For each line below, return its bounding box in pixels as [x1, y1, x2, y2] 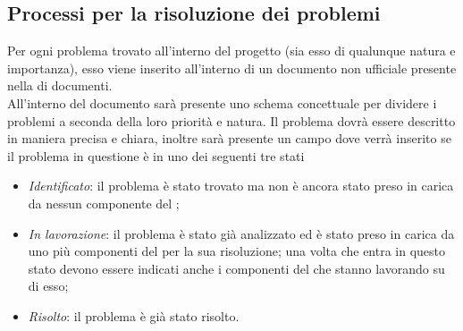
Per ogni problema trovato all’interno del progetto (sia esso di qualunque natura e [7, 41, 456, 60]
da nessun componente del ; [28, 193, 180, 212]
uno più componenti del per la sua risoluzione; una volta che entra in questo [28, 242, 446, 260]
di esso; [28, 276, 69, 295]
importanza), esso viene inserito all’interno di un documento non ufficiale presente [7, 58, 457, 77]
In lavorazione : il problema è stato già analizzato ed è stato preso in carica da [28, 224, 455, 242]
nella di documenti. [7, 76, 113, 95]
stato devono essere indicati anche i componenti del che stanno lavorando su [28, 259, 445, 277]
